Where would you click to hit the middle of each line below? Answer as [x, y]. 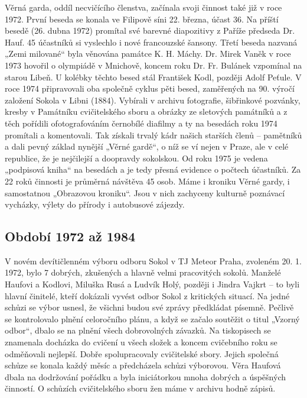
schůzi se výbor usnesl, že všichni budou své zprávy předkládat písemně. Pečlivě [149, 307]
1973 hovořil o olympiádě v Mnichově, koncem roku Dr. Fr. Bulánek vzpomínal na [153, 65]
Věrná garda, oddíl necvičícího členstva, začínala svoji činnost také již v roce [143, 7]
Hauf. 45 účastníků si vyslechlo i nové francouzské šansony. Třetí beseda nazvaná [151, 42]
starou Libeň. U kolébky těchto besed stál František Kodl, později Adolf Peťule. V [153, 77]
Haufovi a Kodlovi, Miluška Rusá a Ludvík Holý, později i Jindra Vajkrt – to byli [152, 284]
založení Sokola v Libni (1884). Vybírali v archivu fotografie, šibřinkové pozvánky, [153, 100]
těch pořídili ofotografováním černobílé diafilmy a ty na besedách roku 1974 [141, 123]
